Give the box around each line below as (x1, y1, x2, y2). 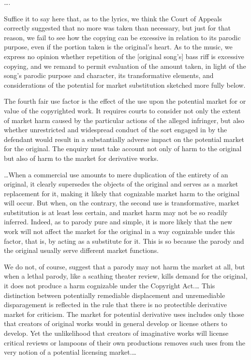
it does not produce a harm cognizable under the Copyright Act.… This (4, 281, 215, 291)
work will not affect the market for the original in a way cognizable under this (4, 226, 235, 236)
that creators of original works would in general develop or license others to (4, 318, 227, 329)
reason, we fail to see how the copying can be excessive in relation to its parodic (4, 32, 241, 42)
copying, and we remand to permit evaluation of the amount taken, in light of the (4, 61, 246, 71)
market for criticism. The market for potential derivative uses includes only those (4, 309, 244, 319)
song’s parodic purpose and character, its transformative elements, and (4, 70, 214, 80)
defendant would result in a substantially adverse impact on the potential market (4, 134, 245, 144)
